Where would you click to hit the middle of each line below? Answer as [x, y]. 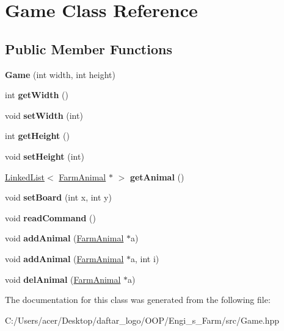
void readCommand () [50, 217]
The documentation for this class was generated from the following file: [138, 300]
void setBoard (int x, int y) [58, 197]
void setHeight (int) [45, 156]
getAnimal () [157, 176]
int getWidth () [37, 95]
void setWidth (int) [44, 115]
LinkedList [25, 176]
